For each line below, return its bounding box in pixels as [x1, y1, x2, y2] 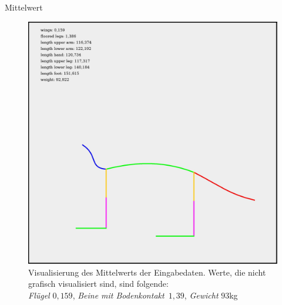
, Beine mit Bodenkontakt [72, 289, 164, 301]
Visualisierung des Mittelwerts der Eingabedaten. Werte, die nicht [28, 266, 266, 278]
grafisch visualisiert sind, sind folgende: [28, 277, 169, 290]
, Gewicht [184, 289, 219, 301]
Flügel [28, 289, 50, 301]
